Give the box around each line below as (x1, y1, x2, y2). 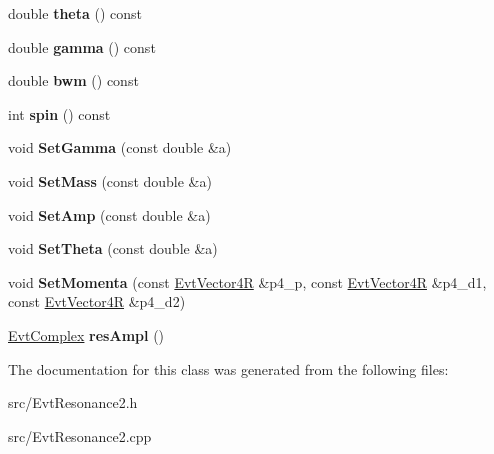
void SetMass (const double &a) (8, 170, 212, 191)
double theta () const (8, 3, 142, 23)
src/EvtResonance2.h (8, 392, 138, 413)
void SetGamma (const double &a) (8, 137, 232, 158)
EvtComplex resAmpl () (8, 324, 165, 345)
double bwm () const (8, 70, 139, 91)
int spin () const (8, 103, 111, 124)
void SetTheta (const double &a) (8, 238, 218, 259)
